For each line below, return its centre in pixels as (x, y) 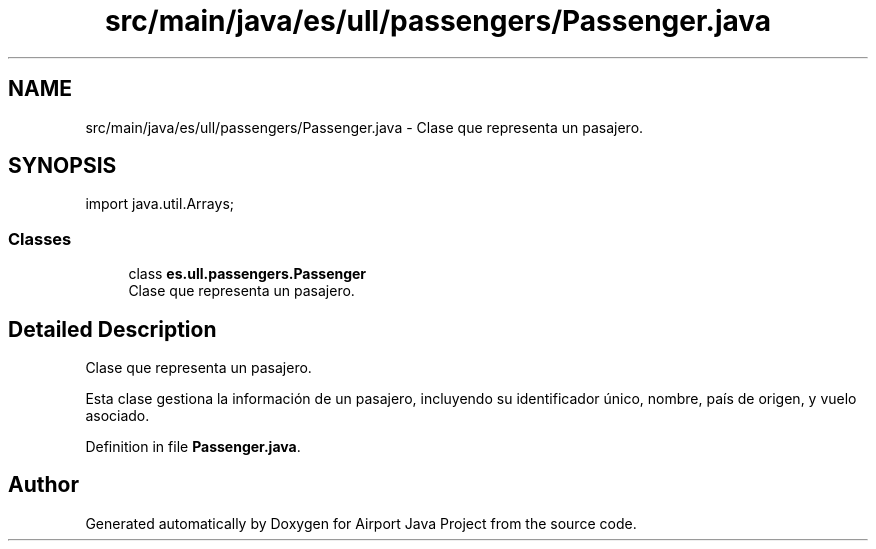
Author (43, 485)
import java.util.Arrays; (159, 204)
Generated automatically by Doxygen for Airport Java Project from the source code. (361, 523)
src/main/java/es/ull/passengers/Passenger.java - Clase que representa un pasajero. (364, 127)
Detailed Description (112, 329)
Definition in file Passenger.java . (193, 447)
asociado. (117, 416)
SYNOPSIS (62, 166)
